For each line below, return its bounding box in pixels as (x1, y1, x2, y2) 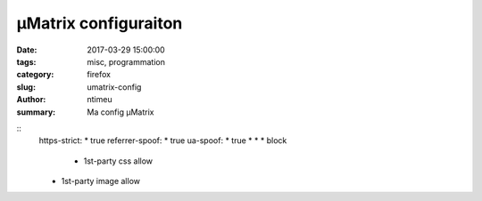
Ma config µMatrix (87, 107, 154, 117)
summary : (16, 107, 56, 117)
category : (16, 69, 54, 80)
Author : (16, 94, 46, 105)
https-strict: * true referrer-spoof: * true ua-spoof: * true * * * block (38, 135, 287, 146)
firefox (87, 69, 112, 80)
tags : (16, 56, 37, 67)
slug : (16, 81, 36, 92)
